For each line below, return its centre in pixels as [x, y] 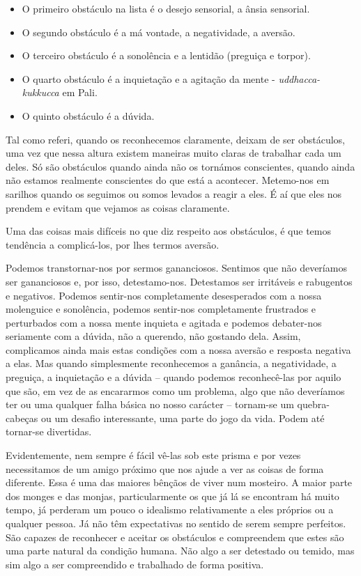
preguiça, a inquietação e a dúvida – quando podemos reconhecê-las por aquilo [174, 377]
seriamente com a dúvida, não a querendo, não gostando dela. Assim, [153, 336]
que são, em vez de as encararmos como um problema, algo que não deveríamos [175, 390]
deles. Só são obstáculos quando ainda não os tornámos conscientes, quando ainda [180, 166]
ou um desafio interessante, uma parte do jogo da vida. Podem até [183, 418]
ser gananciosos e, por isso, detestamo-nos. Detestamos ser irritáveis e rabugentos [179, 281]
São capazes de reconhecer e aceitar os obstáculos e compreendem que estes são [175, 537]
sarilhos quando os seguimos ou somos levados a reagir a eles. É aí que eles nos [174, 193]
